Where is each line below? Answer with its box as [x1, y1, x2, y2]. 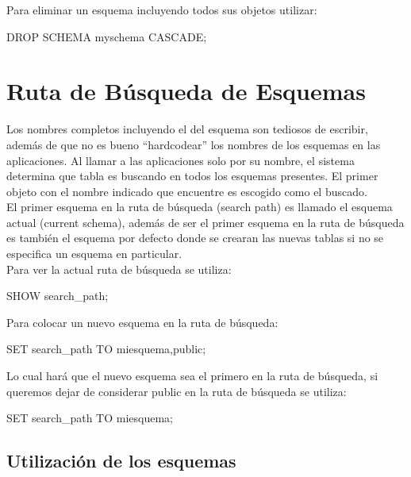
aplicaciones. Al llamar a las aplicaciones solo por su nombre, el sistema [6, 152, 355, 168]
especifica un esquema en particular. [6, 245, 182, 262]
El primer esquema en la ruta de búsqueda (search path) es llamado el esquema [6, 198, 393, 215]
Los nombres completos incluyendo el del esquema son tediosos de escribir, [6, 121, 368, 137]
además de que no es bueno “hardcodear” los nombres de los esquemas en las [6, 136, 381, 152]
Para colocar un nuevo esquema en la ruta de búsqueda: [6, 314, 278, 330]
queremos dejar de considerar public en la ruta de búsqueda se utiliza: [6, 383, 347, 399]
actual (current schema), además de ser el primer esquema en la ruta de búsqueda [6, 213, 405, 230]
